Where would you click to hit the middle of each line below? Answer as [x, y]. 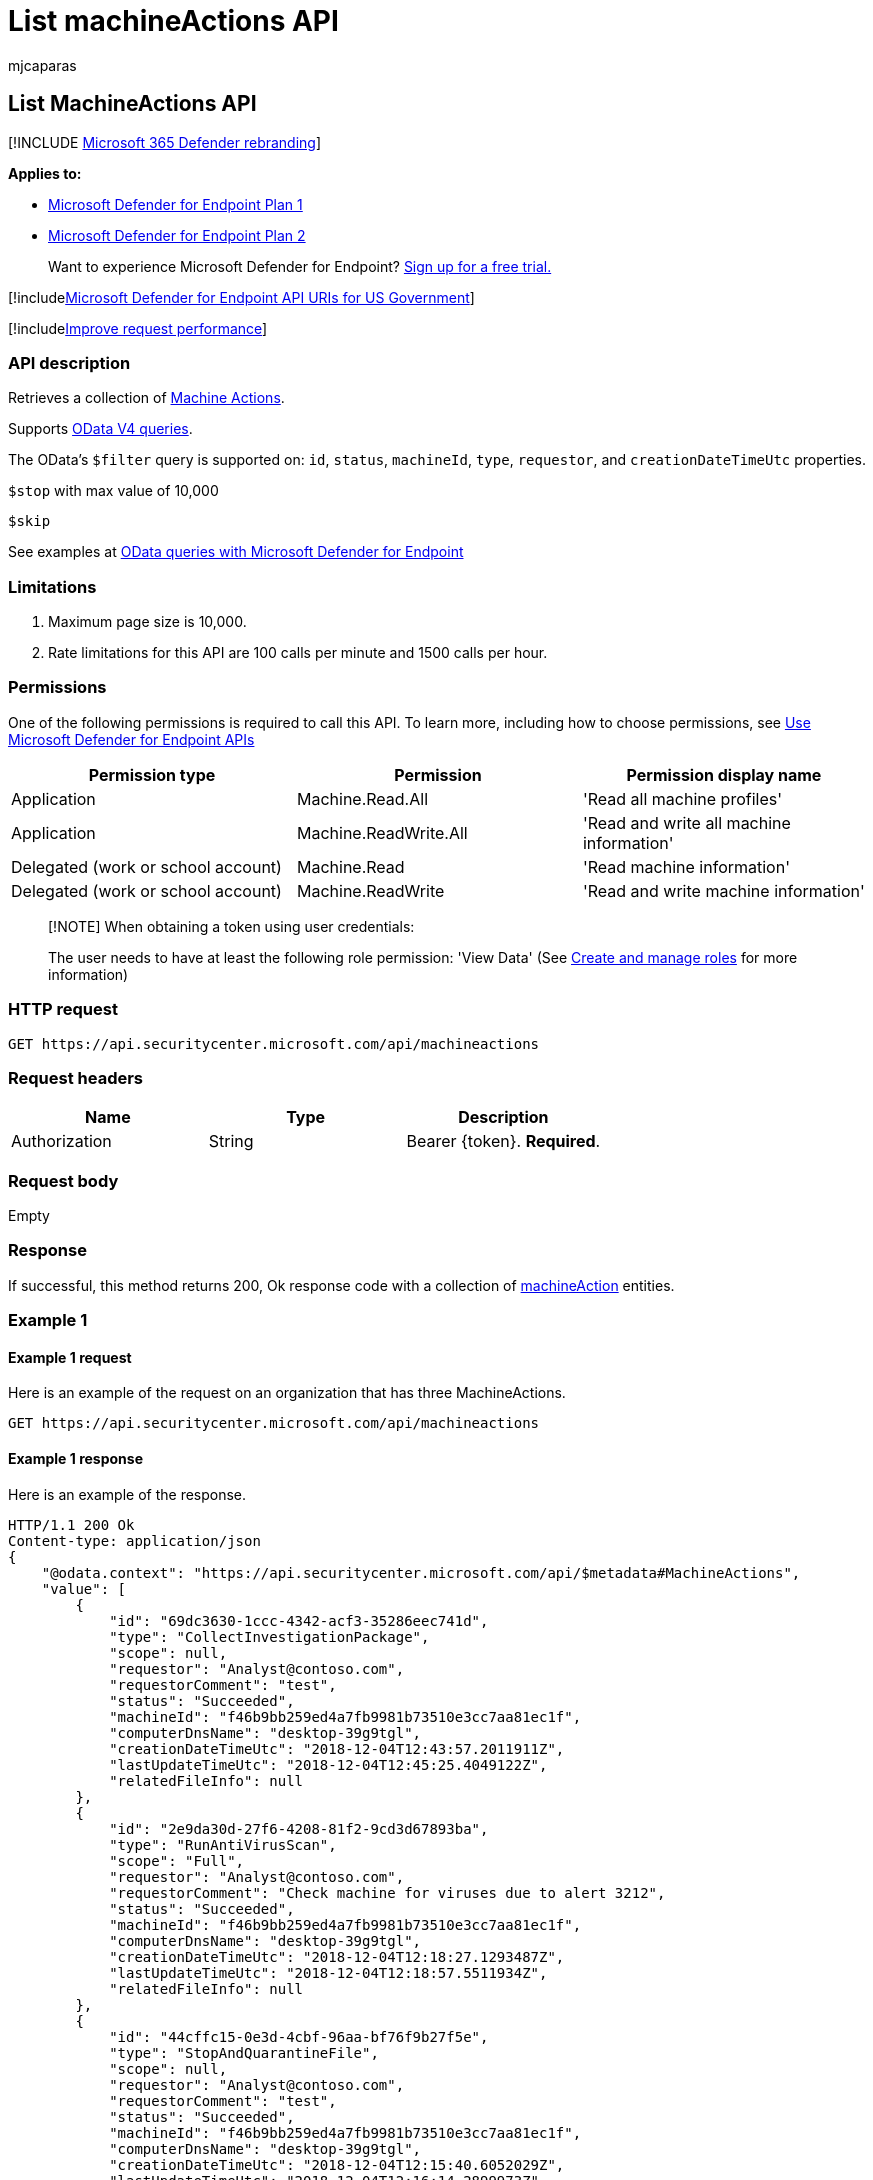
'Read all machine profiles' [682, 798]
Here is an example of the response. [127, 1494]
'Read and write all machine [686, 822]
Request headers [76, 1077]
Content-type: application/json [134, 1540]
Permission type [152, 774]
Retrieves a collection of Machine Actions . [146, 398]
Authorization [61, 1141]
